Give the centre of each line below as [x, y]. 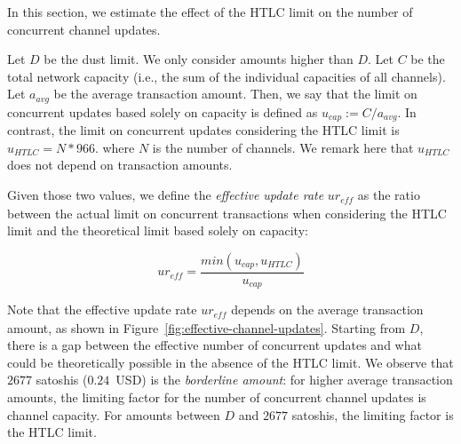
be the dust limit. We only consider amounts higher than [199, 59]
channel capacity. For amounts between [114, 414]
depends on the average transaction [327, 309]
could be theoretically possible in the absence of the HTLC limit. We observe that [230, 362]
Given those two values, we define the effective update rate [166, 195]
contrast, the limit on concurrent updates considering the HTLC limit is [203, 130]
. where [115, 147]
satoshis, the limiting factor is [373, 414]
